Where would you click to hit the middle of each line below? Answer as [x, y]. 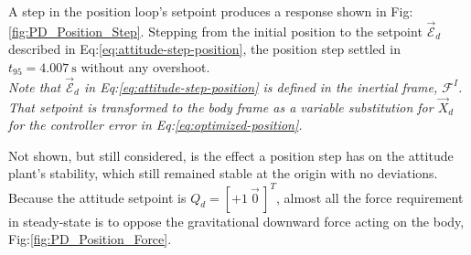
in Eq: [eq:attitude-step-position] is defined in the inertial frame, [261, 86]
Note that [35, 86]
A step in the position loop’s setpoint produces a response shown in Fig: [211, 11]
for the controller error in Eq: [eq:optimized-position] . [155, 125]
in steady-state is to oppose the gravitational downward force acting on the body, [236, 221]
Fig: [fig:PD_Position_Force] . [90, 239]
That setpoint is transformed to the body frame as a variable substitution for [221, 106]
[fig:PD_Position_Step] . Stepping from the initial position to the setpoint [215, 31]
